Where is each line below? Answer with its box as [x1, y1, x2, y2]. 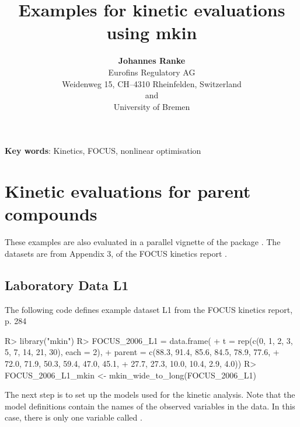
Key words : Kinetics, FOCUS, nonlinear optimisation [5, 144, 201, 157]
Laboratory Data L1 [5, 276, 129, 294]
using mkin [106, 20, 197, 44]
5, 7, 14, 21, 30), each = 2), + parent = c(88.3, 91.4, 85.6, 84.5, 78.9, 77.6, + [5, 346, 280, 358]
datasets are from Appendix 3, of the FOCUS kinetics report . [5, 247, 227, 259]
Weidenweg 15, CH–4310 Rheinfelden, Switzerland [62, 77, 242, 89]
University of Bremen [113, 100, 190, 112]
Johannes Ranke [118, 54, 186, 67]
